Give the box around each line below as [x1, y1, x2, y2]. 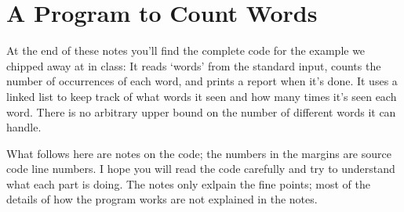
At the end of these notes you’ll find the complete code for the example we [6, 42, 366, 59]
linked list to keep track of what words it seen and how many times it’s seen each [6, 88, 397, 104]
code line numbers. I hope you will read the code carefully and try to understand [6, 160, 395, 177]
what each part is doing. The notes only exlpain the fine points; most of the [6, 175, 370, 192]
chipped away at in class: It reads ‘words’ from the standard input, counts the [6, 57, 381, 74]
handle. [6, 119, 42, 135]
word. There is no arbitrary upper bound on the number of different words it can [6, 103, 396, 120]
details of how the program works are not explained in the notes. [6, 191, 318, 207]
